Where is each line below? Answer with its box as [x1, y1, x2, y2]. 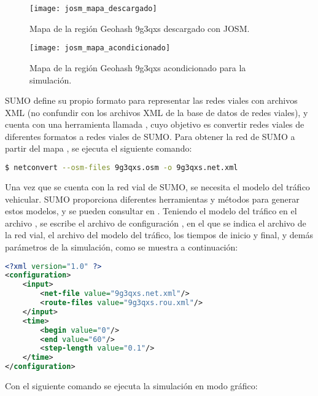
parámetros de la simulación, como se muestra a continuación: [5, 240, 238, 253]
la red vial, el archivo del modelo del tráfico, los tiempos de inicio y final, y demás [5, 228, 313, 241]
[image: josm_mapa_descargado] [29, 4, 157, 13]
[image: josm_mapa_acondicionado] [29, 44, 171, 53]
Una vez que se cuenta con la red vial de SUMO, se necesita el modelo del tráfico [5, 180, 310, 193]
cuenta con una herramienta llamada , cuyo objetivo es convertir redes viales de [5, 118, 304, 131]
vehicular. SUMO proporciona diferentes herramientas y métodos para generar [5, 192, 300, 205]
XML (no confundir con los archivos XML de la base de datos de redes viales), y [5, 106, 308, 118]
